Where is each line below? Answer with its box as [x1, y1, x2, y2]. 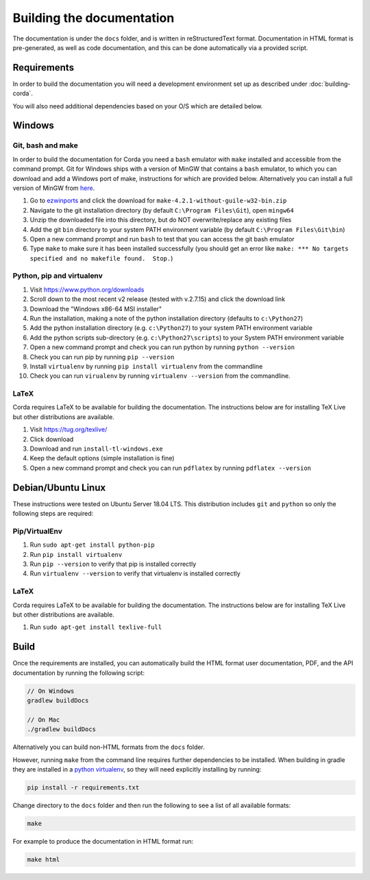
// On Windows [27, 687, 75, 695]
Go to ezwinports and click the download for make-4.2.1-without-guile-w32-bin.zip [29, 196, 287, 205]
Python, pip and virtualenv [12, 271, 103, 281]
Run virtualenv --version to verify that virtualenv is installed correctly [29, 569, 241, 578]
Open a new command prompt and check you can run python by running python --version [29, 343, 295, 351]
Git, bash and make [12, 141, 78, 150]
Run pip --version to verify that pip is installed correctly [29, 560, 197, 569]
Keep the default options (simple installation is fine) [29, 454, 175, 462]
